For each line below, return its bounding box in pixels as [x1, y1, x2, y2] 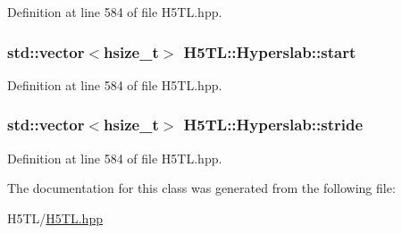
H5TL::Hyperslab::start [183, 40, 356, 63]
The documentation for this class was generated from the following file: [7, 179, 396, 197]
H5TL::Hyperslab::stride [183, 113, 364, 136]
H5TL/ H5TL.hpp [7, 208, 103, 227]
